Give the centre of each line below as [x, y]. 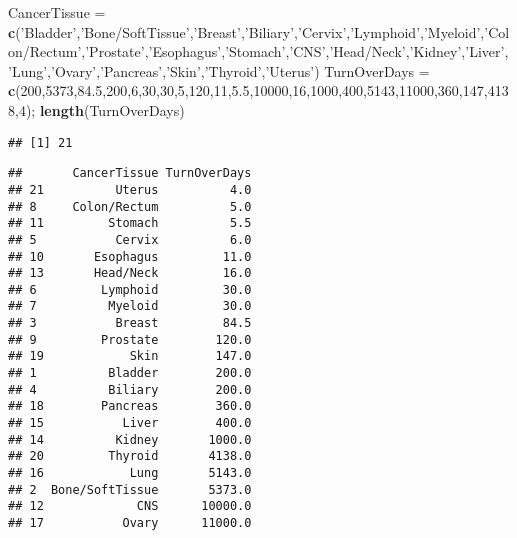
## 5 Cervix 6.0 [130, 239]
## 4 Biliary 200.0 [130, 389]
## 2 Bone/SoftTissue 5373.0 [130, 489]
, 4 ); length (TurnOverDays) [100, 109]
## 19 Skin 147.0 [130, 356]
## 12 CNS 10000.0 [130, 506]
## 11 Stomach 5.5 [130, 223]
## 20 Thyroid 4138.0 [130, 456]
